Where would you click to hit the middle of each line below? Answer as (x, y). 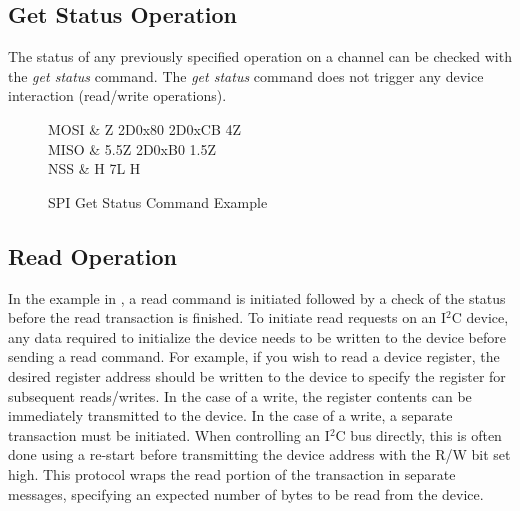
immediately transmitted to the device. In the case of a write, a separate (230, 415)
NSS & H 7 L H (94, 168)
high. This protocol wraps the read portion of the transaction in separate (232, 473)
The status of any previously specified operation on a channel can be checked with (260, 56)
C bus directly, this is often (418, 434)
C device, (480, 317)
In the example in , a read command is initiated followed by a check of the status (257, 297)
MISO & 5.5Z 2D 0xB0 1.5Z (132, 148)
